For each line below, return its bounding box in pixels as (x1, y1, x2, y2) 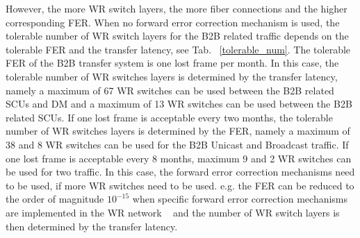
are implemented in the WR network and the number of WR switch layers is (6, 205, 340, 219)
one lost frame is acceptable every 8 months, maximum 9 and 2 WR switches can (6, 151, 352, 165)
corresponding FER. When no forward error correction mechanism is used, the (6, 15, 340, 29)
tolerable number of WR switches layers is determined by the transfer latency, (6, 69, 338, 83)
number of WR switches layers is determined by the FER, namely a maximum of (6, 124, 350, 138)
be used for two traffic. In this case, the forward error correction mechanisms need (6, 164, 355, 179)
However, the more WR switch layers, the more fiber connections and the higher (6, 1, 347, 15)
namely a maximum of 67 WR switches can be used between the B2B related (6, 83, 334, 97)
